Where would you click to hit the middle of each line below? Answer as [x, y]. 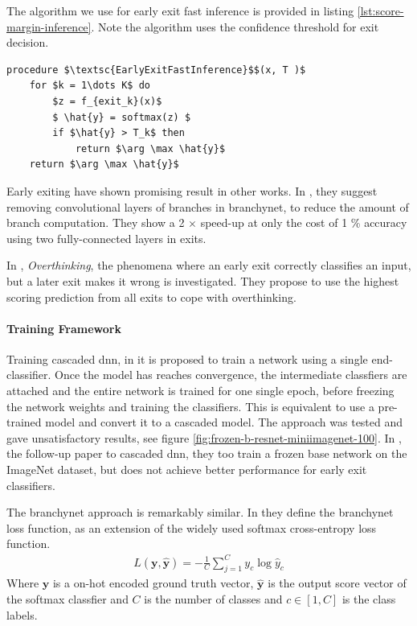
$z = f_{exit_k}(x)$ [107, 101]
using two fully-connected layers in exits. [106, 238]
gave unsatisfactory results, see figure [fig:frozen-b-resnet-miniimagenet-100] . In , [204, 437]
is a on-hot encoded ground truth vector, [153, 583]
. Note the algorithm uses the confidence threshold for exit [235, 26]
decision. [28, 42]
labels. [22, 614]
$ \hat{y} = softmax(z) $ [122, 117]
